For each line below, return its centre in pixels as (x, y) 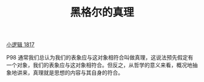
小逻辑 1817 (20, 45)
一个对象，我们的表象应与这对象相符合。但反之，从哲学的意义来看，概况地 (99, 65)
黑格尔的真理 (102, 12)
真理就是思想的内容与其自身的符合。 (78, 73)
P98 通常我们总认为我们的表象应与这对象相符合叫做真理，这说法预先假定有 (100, 58)
